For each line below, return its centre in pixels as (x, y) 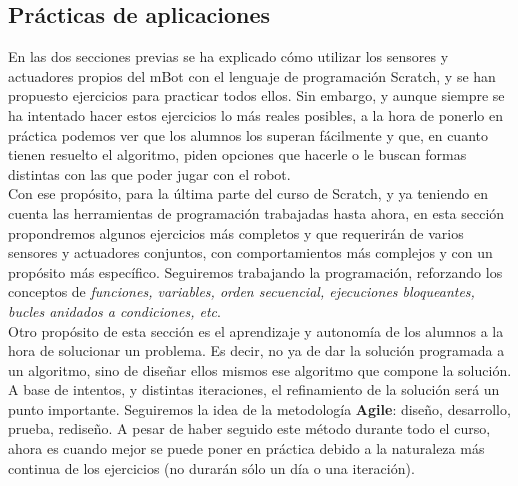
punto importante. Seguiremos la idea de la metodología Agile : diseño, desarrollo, (259, 408)
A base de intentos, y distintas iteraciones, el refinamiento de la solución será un (254, 389)
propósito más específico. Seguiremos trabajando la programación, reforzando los (255, 271)
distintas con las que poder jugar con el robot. (149, 173)
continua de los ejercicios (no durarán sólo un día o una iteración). (211, 467)
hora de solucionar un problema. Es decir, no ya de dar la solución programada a (256, 350)
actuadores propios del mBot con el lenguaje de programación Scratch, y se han (252, 75)
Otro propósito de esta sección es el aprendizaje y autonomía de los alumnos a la (256, 330)
